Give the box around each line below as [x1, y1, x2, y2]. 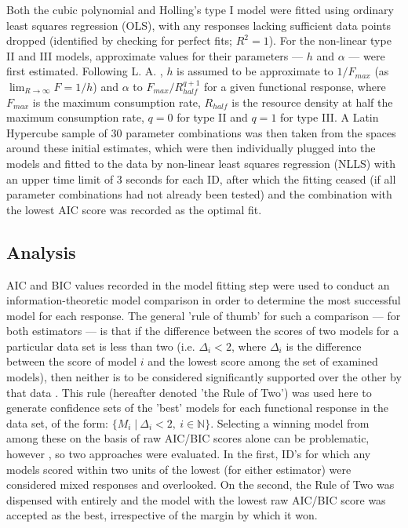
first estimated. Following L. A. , [6, 63, 163, 79]
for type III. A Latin [280, 109, 379, 126]
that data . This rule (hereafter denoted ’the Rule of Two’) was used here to [6, 384, 372, 400]
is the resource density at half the [231, 93, 393, 110]
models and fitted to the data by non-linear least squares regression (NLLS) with [6, 155, 396, 171]
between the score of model [6, 353, 137, 370]
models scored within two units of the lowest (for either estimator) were [6, 461, 352, 477]
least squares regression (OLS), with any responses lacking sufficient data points [6, 16, 391, 33]
